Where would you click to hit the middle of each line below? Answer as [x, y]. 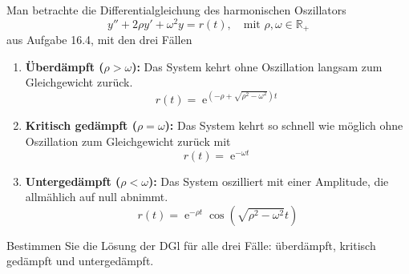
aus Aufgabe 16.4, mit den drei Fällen [99, 40]
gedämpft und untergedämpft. [80, 261]
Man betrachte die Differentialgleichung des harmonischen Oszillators [176, 10]
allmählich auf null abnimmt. [97, 197]
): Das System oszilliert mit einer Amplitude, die [268, 181]
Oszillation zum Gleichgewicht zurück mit [128, 141]
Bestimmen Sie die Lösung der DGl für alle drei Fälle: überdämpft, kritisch [191, 245]
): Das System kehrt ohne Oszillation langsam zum [257, 66]
